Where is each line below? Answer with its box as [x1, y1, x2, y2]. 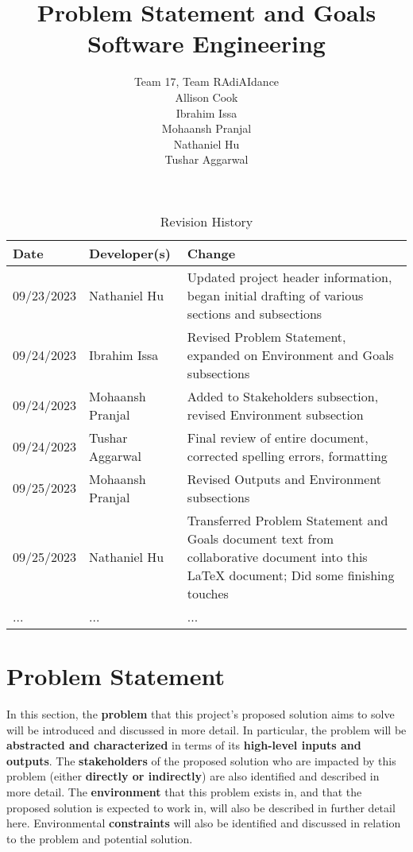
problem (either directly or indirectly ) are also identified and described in [6, 768, 380, 784]
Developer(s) [89, 243, 171, 262]
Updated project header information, [187, 267, 392, 286]
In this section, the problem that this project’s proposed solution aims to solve [6, 706, 395, 722]
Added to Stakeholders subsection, [187, 386, 379, 405]
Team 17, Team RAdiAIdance [133, 73, 280, 90]
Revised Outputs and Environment [187, 469, 382, 488]
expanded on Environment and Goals [187, 345, 394, 364]
